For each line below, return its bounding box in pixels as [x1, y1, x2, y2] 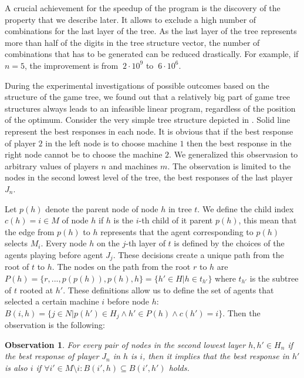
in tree [168, 202, 192, 215]
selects [5, 237, 28, 249]
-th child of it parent [139, 214, 213, 226]
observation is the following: [5, 319, 105, 331]
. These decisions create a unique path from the [113, 248, 284, 260]
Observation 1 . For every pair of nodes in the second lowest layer [5, 338, 246, 350]
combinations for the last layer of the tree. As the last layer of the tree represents [5, 25, 297, 37]
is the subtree [249, 272, 299, 284]
